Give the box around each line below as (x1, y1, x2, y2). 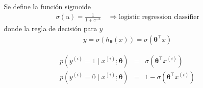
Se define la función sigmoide (4, 1, 91, 11)
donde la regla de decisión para (4, 23, 97, 33)
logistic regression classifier (119, 14, 200, 21)
